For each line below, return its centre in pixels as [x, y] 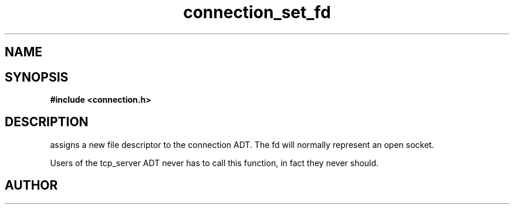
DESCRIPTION [47, 122]
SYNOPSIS [37, 77]
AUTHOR [31, 186]
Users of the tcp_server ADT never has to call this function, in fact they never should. [214, 163]
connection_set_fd [257, 12]
